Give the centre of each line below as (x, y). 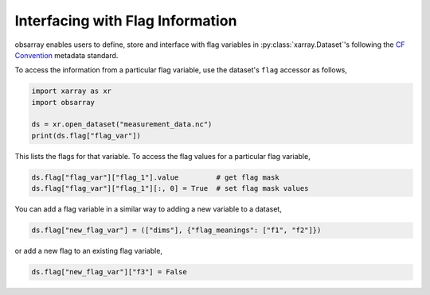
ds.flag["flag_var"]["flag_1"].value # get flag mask (155, 177)
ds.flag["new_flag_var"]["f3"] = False (109, 272)
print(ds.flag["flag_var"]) (86, 136)
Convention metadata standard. (66, 55)
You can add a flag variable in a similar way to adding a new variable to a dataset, (148, 209)
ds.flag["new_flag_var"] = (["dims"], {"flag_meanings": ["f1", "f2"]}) (176, 230)
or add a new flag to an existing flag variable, (89, 251)
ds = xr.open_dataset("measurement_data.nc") (122, 124)
